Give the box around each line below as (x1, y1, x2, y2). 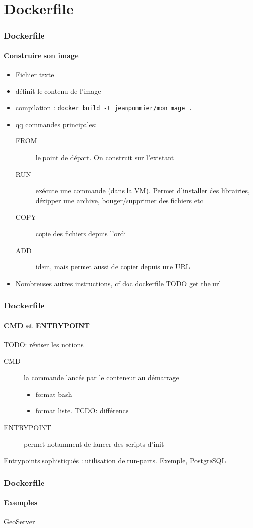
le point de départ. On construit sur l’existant (35, 152, 174, 163)
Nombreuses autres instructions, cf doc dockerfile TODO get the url (15, 278, 221, 288)
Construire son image (4, 50, 79, 60)
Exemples (4, 497, 38, 508)
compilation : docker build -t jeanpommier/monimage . (15, 102, 192, 113)
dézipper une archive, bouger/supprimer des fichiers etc (35, 195, 203, 205)
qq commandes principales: (15, 119, 97, 129)
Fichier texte (15, 69, 54, 80)
